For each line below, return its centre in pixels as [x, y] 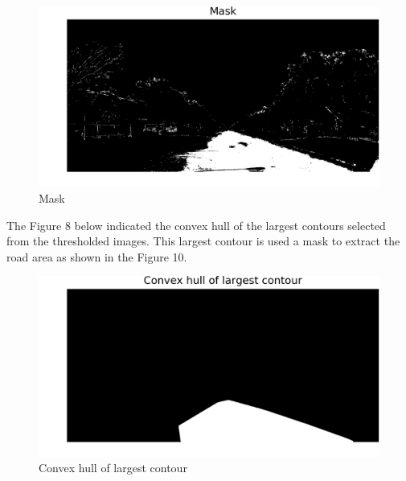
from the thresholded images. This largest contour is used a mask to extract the [203, 241]
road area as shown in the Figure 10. [97, 256]
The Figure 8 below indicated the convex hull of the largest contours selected [196, 225]
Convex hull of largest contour [113, 468]
